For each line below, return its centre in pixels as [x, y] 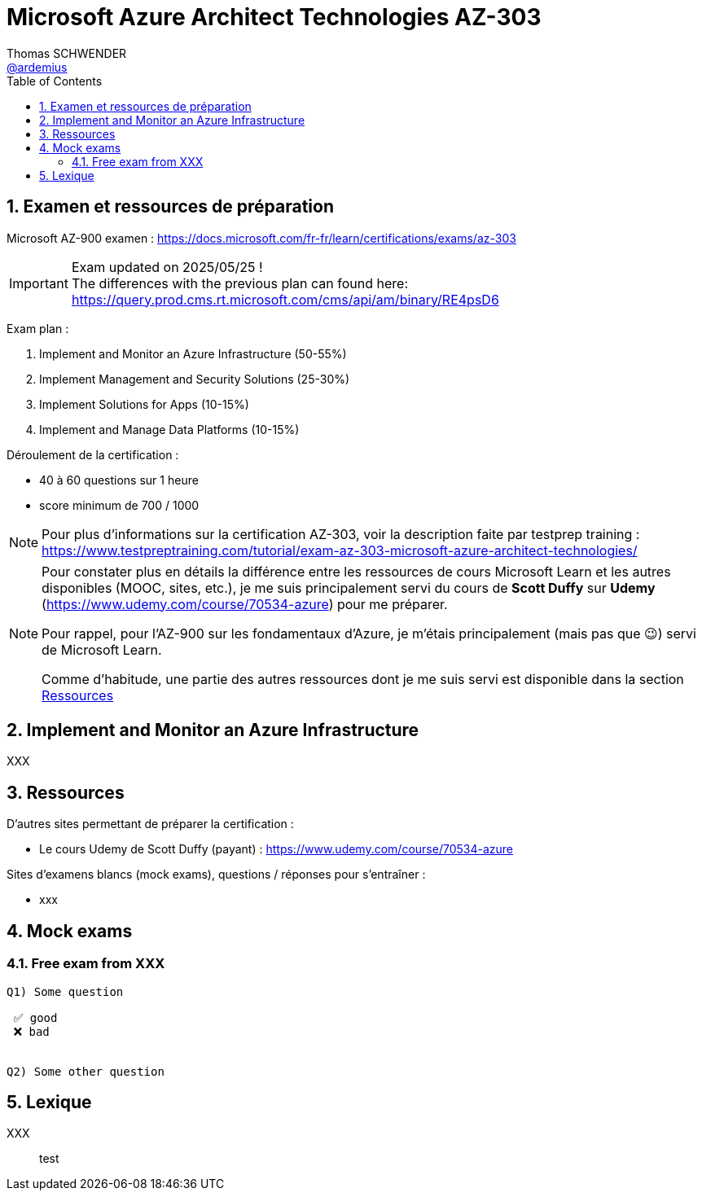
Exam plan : [38, 328]
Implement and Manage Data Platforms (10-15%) [169, 429]
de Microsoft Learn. [102, 649]
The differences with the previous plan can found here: [239, 283]
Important [39, 283]
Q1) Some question [65, 991]
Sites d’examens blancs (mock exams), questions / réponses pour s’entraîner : [216, 875]
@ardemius [37, 67]
